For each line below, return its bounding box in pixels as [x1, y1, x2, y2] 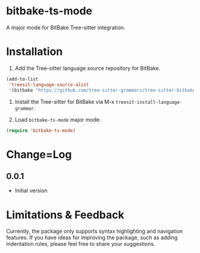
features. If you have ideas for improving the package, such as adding [6, 234, 178, 241]
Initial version [14, 187, 48, 195]
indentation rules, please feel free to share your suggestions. [6, 240, 156, 248]
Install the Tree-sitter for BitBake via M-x [14, 98, 115, 105]
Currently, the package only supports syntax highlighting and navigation [6, 228, 183, 235]
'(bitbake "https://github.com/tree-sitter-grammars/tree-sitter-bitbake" [8, 87, 198, 93]
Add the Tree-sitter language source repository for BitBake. [14, 64, 161, 72]
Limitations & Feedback [6, 208, 124, 221]
